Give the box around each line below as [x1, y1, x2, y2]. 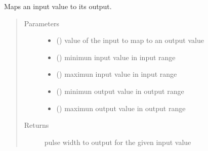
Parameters [24, 18, 59, 28]
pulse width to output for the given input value [44, 136, 191, 147]
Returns [24, 120, 49, 130]
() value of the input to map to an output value [56, 35, 204, 45]
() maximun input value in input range [56, 69, 177, 79]
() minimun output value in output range [56, 85, 184, 96]
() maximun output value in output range [56, 103, 186, 113]
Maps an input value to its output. [4, 1, 112, 11]
